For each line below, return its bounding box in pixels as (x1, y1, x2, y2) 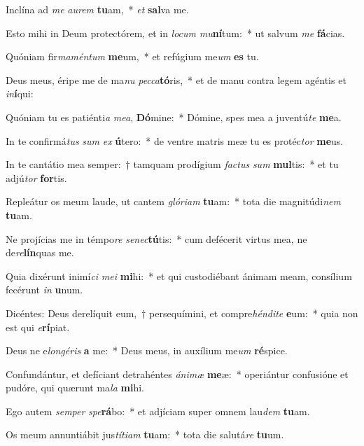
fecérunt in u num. (6, 282, 83, 297)
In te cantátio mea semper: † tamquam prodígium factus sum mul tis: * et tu (6, 157, 339, 172)
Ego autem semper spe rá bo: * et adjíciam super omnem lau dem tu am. (6, 403, 310, 418)
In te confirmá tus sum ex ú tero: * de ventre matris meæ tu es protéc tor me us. (6, 133, 344, 148)
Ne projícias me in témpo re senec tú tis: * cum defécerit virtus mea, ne (6, 231, 307, 246)
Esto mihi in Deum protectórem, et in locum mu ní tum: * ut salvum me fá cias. (6, 25, 345, 40)
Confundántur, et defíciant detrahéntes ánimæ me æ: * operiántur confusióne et (6, 366, 349, 381)
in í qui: (6, 86, 34, 101)
